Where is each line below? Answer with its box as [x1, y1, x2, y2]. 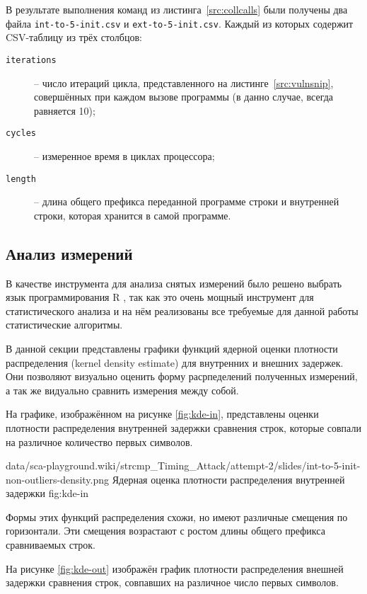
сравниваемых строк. [6, 537, 96, 552]
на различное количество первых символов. [6, 434, 193, 449]
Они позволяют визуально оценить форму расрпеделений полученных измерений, [6, 369, 358, 384]
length [6, 173, 36, 184]
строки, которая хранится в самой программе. [34, 207, 231, 222]
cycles [6, 128, 36, 139]
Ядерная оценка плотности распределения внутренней [112, 472, 345, 486]
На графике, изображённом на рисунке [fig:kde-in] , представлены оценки [6, 406, 319, 421]
